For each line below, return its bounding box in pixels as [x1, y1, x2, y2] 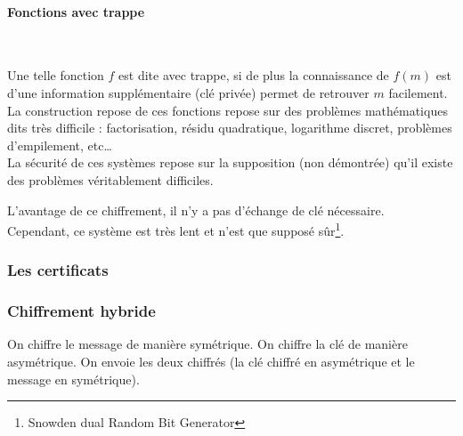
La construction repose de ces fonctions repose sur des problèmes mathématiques [7, 101, 448, 119]
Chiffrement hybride [7, 300, 156, 322]
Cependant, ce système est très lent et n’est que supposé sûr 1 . [7, 219, 345, 239]
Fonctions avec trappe [7, 2, 145, 20]
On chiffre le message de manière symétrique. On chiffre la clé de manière [7, 335, 408, 353]
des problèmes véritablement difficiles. [7, 170, 214, 189]
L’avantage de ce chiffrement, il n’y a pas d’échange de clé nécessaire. [7, 200, 385, 219]
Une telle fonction [7, 66, 104, 85]
